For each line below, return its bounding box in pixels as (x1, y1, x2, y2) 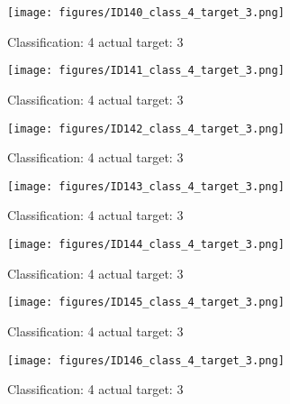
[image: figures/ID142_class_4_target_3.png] (7, 122, 285, 135)
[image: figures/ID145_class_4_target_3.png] (7, 296, 285, 309)
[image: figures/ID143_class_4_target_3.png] (7, 179, 285, 193)
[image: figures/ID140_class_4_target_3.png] (7, 6, 285, 19)
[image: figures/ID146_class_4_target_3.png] (7, 353, 285, 367)
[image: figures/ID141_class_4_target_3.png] (7, 64, 285, 78)
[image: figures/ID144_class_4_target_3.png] (7, 238, 285, 251)
